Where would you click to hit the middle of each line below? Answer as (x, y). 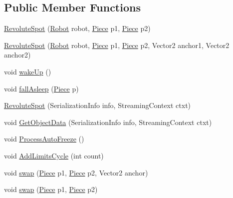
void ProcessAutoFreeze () (44, 139)
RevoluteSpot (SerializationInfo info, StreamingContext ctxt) (98, 105)
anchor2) (17, 55)
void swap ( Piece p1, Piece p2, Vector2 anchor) (76, 172)
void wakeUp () (28, 71)
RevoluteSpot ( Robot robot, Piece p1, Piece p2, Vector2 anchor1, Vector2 (117, 45)
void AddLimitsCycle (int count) (54, 155)
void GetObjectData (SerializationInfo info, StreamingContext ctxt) (108, 122)
